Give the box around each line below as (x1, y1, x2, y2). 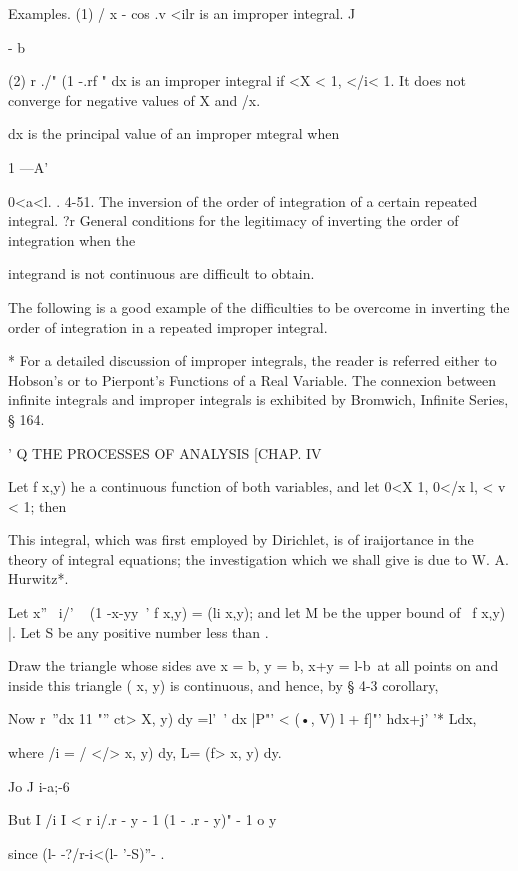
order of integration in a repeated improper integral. (8, 316, 328, 337)
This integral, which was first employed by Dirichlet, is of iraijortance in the (8, 529, 474, 550)
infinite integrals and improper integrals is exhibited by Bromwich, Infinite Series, (8, 389, 509, 410)
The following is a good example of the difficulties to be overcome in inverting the (8, 296, 510, 317)
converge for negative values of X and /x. (8, 89, 261, 110)
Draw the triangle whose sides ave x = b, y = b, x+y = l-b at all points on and (8, 655, 499, 676)
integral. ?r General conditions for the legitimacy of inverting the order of (8, 210, 459, 231)
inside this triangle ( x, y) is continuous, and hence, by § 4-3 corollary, (8, 674, 439, 695)
